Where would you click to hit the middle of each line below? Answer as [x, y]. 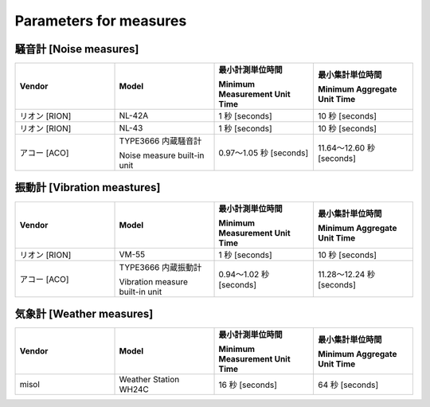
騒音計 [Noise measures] [77, 49]
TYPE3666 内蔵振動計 [160, 267]
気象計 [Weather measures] [84, 314]
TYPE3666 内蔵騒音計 [160, 141]
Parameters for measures [101, 21]
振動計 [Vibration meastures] [88, 188]
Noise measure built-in [162, 155]
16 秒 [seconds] [248, 385]
